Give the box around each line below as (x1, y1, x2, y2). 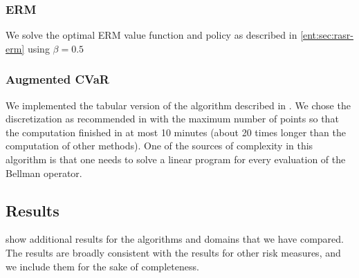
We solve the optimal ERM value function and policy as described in (6, 28, 297, 42)
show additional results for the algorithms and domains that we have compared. (6, 232, 344, 246)
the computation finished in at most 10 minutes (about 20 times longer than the (6, 124, 346, 139)
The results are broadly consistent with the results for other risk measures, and (6, 245, 341, 259)
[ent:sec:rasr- (300, 28, 353, 42)
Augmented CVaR (6, 71, 109, 88)
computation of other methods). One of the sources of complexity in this (6, 138, 313, 153)
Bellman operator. (6, 165, 82, 180)
